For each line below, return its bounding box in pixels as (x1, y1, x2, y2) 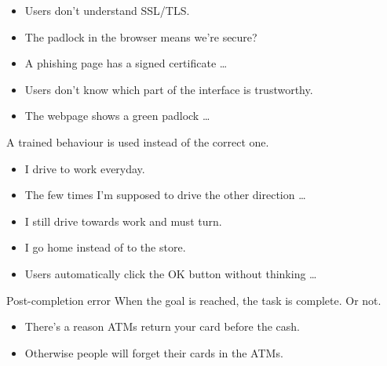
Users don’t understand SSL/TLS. (24, 2, 190, 18)
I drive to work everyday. (24, 160, 145, 176)
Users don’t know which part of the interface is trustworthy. (24, 81, 313, 97)
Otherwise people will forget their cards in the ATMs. (24, 344, 283, 361)
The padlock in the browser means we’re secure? (24, 28, 257, 45)
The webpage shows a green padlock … (24, 107, 210, 124)
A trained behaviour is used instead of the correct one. (6, 133, 269, 150)
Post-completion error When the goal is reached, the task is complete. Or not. (6, 292, 382, 308)
